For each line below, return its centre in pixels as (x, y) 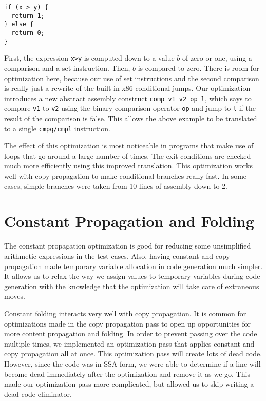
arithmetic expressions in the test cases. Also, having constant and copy (117, 255)
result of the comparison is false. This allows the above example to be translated (131, 118)
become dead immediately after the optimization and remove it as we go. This (127, 374)
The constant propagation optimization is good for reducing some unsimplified (128, 246)
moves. (15, 296)
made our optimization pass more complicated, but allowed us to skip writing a (129, 384)
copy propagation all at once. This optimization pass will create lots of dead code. (133, 354)
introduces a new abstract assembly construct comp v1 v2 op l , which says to (128, 98)
